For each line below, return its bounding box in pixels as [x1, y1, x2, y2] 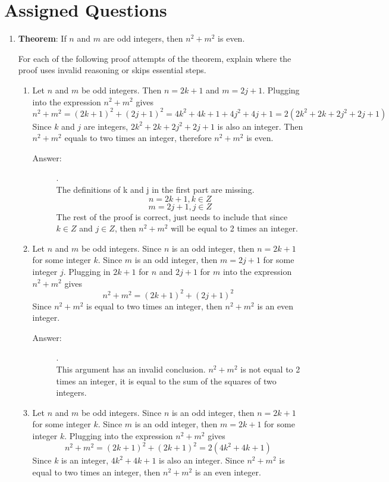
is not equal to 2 [240, 363, 300, 375]
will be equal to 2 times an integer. [171, 222, 298, 234]
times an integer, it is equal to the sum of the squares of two [56, 374, 277, 387]
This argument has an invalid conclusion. [56, 363, 206, 375]
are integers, [83, 120, 128, 132]
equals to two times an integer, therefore [64, 132, 212, 144]
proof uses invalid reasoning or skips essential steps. [18, 64, 206, 76]
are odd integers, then [103, 32, 183, 45]
